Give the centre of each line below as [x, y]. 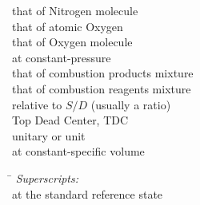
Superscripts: [47, 177]
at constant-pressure [62, 57]
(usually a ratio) [131, 104]
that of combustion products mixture [103, 73]
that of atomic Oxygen [68, 26]
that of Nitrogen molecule [75, 10]
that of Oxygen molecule [72, 42]
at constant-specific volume [78, 151]
